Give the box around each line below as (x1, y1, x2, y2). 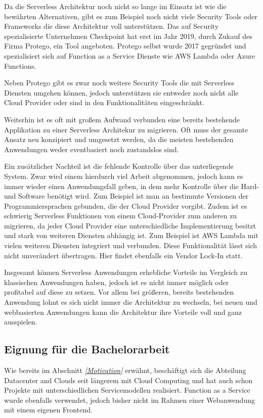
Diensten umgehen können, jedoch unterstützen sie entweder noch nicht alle (4, 87, 239, 98)
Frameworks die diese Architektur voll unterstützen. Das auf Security (4, 21, 219, 31)
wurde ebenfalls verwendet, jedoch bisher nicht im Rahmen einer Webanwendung (4, 394, 255, 405)
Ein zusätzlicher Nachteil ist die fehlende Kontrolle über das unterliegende (4, 161, 234, 171)
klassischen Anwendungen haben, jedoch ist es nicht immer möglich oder (4, 276, 229, 287)
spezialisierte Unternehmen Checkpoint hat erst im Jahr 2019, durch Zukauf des (4, 30, 252, 41)
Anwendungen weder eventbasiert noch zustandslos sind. (4, 144, 179, 154)
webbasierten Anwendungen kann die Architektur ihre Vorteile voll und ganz (4, 306, 242, 317)
